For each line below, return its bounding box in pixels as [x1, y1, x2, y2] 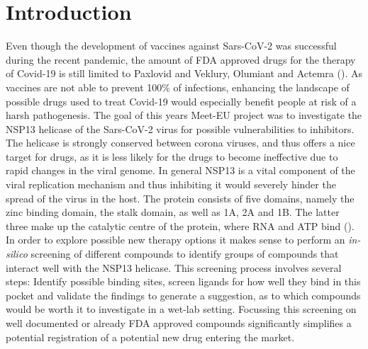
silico [6, 246, 28, 261]
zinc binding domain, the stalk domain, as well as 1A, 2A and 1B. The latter [6, 205, 340, 219]
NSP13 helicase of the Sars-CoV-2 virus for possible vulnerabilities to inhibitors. [6, 121, 355, 136]
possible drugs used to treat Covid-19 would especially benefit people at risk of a [6, 93, 357, 108]
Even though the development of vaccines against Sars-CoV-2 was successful [6, 38, 337, 53]
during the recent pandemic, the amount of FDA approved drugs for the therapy [6, 52, 356, 67]
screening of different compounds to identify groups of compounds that [30, 246, 339, 261]
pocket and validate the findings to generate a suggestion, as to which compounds [6, 287, 361, 302]
